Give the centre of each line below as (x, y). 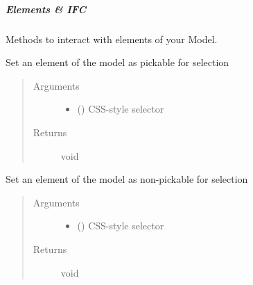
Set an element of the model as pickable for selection (117, 62)
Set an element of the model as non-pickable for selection (127, 179)
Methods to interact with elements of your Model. (112, 39)
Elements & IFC (46, 9)
